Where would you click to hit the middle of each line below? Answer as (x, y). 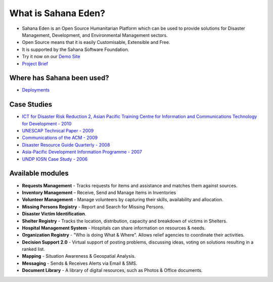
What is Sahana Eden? (57, 13)
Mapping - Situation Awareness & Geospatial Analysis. (79, 256)
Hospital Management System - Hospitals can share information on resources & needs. (114, 228)
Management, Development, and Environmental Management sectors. (95, 35)
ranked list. (34, 249)
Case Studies (31, 104)
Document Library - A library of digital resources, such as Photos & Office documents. (112, 270)
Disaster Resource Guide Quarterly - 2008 (66, 145)
